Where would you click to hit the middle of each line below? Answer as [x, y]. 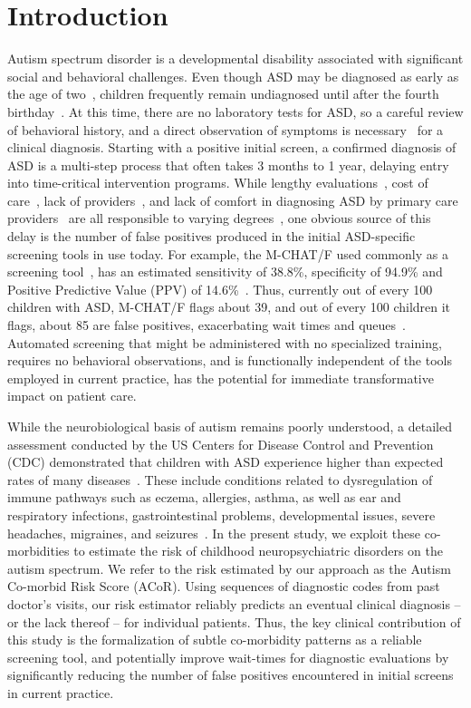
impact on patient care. [72, 396]
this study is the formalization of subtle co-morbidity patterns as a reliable [215, 640]
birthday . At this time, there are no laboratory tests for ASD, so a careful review [235, 111]
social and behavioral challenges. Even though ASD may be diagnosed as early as [233, 76]
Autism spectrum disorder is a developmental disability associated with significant [235, 58]
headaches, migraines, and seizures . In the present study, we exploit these [214, 533]
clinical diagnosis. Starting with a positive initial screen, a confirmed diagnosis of [232, 147]
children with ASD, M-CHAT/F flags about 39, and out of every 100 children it [229, 307]
